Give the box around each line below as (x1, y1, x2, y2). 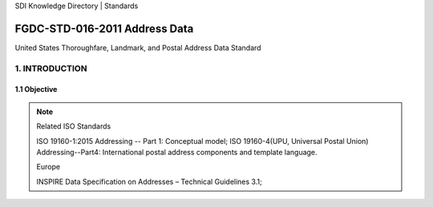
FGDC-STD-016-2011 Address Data (14, 22, 194, 35)
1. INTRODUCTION (14, 62, 87, 74)
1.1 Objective (14, 85, 58, 94)
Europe (36, 162, 60, 172)
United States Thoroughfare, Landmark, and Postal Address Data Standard (14, 42, 261, 52)
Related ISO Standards (36, 121, 111, 131)
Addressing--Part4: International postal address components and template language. (36, 148, 318, 157)
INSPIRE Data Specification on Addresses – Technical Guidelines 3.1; (36, 177, 262, 186)
